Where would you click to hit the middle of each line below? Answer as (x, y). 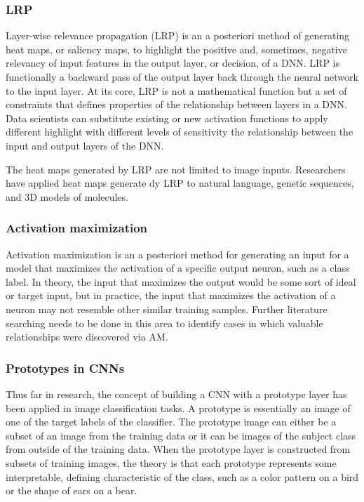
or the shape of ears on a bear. (72, 490)
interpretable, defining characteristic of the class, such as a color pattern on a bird (182, 476)
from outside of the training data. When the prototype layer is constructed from (178, 449)
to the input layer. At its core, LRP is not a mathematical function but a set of (176, 90)
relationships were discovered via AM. (87, 337)
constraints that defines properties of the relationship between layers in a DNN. (176, 104)
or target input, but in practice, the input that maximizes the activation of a (171, 295)
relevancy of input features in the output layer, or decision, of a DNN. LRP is (173, 63)
